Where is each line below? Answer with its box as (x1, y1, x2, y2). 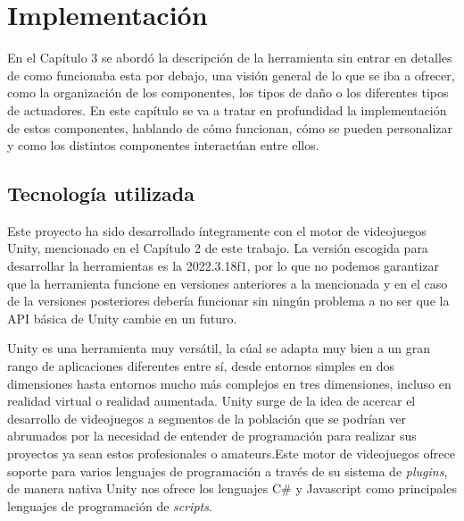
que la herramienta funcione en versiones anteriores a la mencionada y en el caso (7, 273, 448, 292)
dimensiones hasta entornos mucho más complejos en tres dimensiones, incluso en (7, 374, 452, 392)
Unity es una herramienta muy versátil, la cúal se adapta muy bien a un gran (7, 339, 431, 357)
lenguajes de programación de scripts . (7, 496, 212, 515)
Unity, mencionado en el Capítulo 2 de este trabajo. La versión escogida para (7, 239, 428, 257)
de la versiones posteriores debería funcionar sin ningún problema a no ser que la (7, 291, 450, 310)
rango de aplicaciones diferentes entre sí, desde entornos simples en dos (7, 357, 394, 375)
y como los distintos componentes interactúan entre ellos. (7, 136, 319, 155)
